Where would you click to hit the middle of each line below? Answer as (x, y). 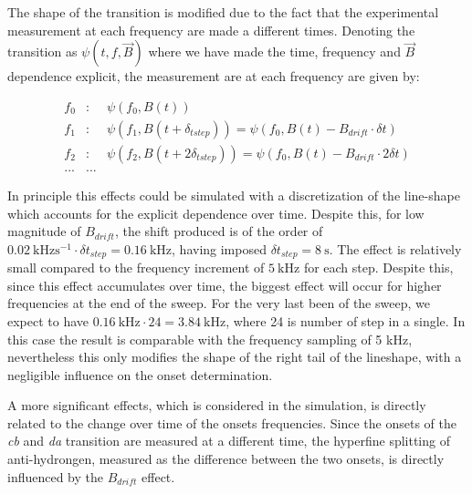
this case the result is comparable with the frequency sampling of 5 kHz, (210, 339)
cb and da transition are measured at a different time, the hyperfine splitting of (229, 441)
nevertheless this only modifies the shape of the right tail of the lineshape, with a (235, 357)
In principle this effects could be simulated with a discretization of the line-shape (234, 195)
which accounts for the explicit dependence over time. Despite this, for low (216, 213)
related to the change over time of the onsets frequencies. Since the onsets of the (232, 422)
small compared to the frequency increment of (136, 268)
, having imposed (219, 248)
